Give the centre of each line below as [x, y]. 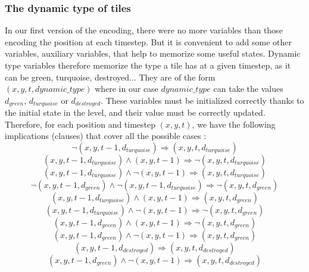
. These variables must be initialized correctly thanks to [202, 100]
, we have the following [234, 124]
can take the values [248, 89]
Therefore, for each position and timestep [80, 124]
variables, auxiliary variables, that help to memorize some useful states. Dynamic [153, 53]
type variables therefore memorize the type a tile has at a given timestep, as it [148, 65]
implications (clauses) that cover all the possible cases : [106, 136]
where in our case [127, 89]
